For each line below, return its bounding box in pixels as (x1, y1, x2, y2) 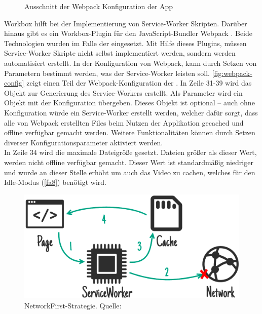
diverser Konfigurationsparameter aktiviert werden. (4, 137, 163, 147)
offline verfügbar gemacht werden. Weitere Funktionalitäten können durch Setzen (4, 127, 255, 138)
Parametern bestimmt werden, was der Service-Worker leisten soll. (4, 67, 210, 78)
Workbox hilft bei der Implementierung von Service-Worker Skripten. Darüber (4, 18, 247, 28)
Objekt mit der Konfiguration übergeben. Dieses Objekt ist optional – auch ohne (4, 97, 255, 108)
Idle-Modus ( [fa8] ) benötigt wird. (4, 177, 107, 187)
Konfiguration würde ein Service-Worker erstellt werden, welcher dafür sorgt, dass (4, 107, 258, 117)
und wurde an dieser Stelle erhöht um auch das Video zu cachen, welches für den (4, 167, 255, 177)
